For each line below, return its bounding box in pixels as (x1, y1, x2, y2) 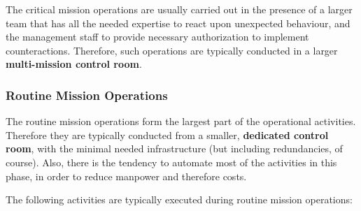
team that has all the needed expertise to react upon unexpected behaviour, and (6, 15, 351, 30)
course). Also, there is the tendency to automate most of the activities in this (6, 154, 337, 169)
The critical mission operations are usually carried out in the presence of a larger (6, 2, 353, 16)
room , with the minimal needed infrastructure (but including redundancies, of (6, 141, 343, 156)
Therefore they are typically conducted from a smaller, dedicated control (6, 127, 329, 142)
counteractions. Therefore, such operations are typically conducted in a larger (6, 43, 338, 57)
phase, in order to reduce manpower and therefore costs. (6, 168, 247, 183)
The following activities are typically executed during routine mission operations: (6, 192, 353, 207)
